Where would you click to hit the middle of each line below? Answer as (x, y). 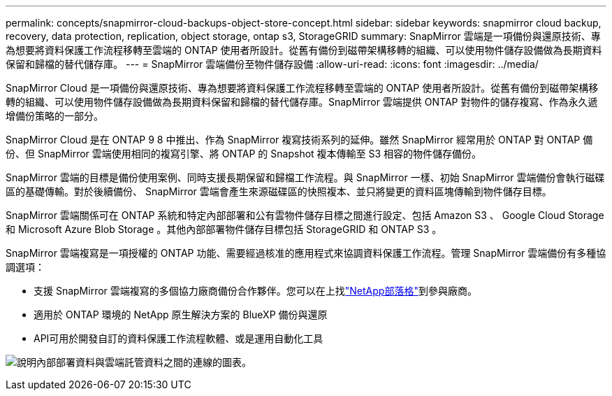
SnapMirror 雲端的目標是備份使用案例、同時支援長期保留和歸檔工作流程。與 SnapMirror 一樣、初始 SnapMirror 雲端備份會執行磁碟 (305, 177)
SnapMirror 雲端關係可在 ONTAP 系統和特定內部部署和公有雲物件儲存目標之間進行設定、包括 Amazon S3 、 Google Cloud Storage (305, 215)
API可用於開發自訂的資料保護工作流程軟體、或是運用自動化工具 (178, 338)
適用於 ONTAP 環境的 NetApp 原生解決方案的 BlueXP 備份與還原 (181, 314)
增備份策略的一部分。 (54, 116)
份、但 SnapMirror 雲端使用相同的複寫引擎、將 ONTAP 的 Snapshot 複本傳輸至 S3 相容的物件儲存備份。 (244, 154)
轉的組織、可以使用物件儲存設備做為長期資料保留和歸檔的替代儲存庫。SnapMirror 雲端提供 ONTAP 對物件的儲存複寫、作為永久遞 (302, 102)
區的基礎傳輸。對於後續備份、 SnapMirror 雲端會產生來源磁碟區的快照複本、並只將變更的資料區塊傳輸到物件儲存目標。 (279, 191)
